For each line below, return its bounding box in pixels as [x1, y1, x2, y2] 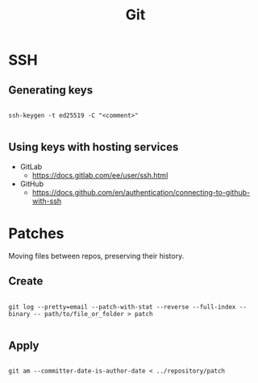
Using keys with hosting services [8, 140, 179, 154]
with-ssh [31, 196, 62, 206]
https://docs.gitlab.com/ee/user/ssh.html [31, 170, 169, 180]
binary [8, 310, 31, 318]
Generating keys [8, 83, 94, 97]
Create [8, 274, 44, 288]
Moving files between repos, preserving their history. [8, 251, 185, 260]
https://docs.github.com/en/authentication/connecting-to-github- [31, 187, 251, 197]
